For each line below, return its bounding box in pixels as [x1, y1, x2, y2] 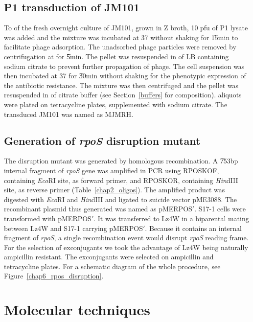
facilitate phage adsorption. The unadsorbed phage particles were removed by [4, 42, 236, 52]
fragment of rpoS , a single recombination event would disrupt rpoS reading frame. [4, 232, 249, 243]
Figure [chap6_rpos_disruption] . [4, 271, 104, 281]
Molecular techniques [4, 299, 150, 320]
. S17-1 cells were [194, 204, 246, 214]
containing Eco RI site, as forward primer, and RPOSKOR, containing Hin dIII [4, 175, 238, 185]
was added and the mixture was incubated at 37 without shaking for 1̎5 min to [4, 32, 238, 42]
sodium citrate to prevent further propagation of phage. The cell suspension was [4, 61, 245, 71]
